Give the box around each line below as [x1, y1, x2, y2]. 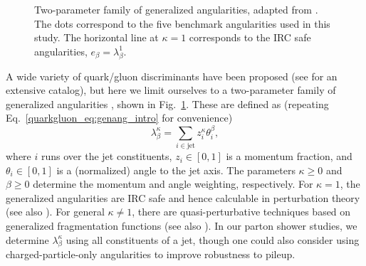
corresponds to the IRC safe [189, 30, 311, 45]
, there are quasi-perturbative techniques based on [132, 204, 351, 219]
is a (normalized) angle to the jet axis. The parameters [56, 162, 296, 177]
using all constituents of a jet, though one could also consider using [66, 232, 360, 247]
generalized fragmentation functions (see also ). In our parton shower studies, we [6, 218, 357, 233]
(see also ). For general [6, 204, 105, 219]
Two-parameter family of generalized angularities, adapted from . [34, 2, 318, 16]
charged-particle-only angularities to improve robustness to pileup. [6, 247, 296, 262]
